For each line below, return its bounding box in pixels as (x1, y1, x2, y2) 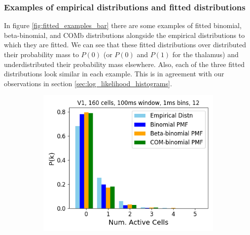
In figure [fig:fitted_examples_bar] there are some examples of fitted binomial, (4, 20, 242, 31)
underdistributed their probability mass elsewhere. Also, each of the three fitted (4, 59, 245, 69)
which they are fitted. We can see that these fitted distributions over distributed (4, 39, 246, 50)
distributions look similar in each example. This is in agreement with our (4, 68, 224, 79)
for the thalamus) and (172, 49, 239, 59)
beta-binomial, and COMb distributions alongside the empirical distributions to (4, 30, 245, 40)
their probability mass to (4, 49, 79, 59)
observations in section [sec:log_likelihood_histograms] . (4, 78, 172, 88)
